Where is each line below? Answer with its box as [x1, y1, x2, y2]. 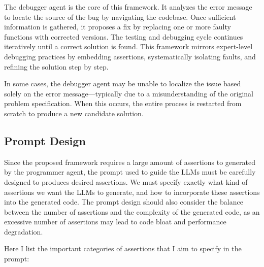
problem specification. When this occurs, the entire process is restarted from [4, 98, 242, 109]
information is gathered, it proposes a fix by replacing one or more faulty [4, 21, 231, 32]
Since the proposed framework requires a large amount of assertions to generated [4, 156, 255, 167]
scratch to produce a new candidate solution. [4, 108, 144, 118]
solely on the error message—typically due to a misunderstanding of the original [4, 88, 253, 98]
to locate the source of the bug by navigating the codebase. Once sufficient [4, 11, 236, 22]
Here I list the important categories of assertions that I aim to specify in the [4, 243, 242, 254]
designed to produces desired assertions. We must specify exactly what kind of [4, 176, 248, 187]
